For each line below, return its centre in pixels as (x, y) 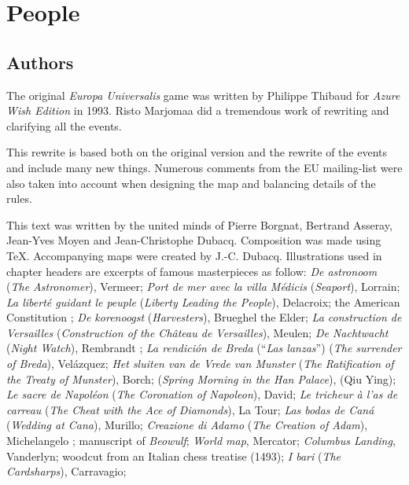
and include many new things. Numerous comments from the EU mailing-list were (204, 167)
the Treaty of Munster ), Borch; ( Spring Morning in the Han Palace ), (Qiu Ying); (201, 378)
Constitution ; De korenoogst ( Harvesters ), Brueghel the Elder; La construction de (204, 317)
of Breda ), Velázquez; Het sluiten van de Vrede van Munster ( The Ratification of (200, 364)
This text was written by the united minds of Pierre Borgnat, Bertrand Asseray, (199, 224)
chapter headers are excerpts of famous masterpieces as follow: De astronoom (192, 271)
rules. (19, 198)
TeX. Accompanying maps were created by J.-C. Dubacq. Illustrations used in (194, 255)
